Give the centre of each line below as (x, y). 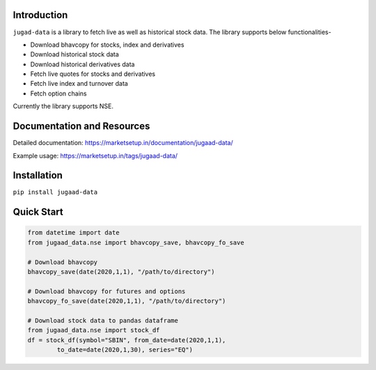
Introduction (40, 15)
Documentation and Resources (81, 126)
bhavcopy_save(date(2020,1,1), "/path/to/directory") (121, 272)
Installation (38, 175)
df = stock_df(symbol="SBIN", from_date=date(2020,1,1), (127, 340)
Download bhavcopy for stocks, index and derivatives (107, 45)
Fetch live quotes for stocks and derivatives (93, 74)
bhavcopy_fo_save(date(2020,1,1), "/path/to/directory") (127, 301)
